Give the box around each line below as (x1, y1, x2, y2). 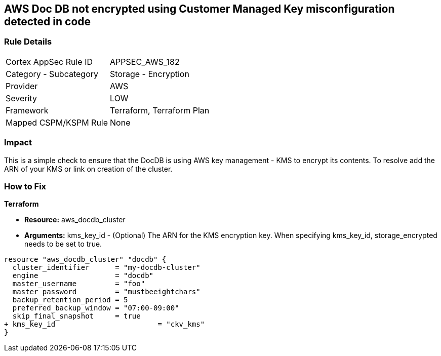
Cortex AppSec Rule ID (6, 56, 93, 67)
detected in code (4, 15, 91, 28)
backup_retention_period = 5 (12, 296, 128, 304)
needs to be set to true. (24, 240, 102, 249)
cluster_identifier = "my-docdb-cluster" (12, 263, 201, 272)
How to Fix (4, 181, 47, 191)
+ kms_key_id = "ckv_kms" (4, 320, 205, 329)
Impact (4, 137, 32, 148)
